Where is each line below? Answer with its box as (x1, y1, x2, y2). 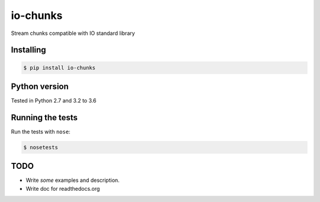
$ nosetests (23, 144, 59, 150)
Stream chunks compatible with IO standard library (11, 30, 136, 37)
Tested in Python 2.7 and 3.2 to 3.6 (11, 97, 97, 104)
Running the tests (11, 113, 78, 123)
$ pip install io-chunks (23, 64, 96, 71)
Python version (11, 81, 69, 91)
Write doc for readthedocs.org (25, 185, 100, 192)
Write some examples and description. (25, 177, 120, 184)
